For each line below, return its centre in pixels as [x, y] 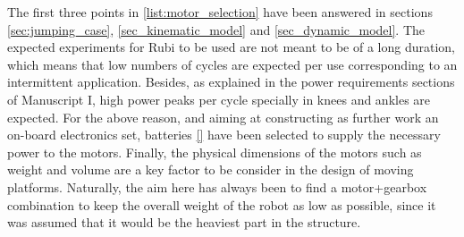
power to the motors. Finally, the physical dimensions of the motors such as [215, 152]
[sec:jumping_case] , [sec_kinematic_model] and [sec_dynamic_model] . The [216, 29]
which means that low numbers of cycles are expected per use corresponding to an [232, 64]
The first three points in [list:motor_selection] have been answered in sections [220, 12]
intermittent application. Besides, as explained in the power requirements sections [231, 82]
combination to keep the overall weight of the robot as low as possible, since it [222, 204]
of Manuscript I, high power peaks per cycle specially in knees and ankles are [219, 99]
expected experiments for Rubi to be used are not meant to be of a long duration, [232, 47]
